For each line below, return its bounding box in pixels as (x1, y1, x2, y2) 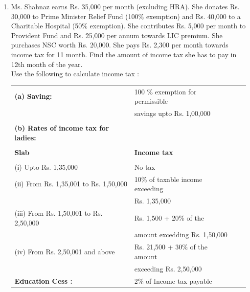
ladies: (14, 132, 36, 142)
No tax (134, 161, 155, 172)
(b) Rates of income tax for (14, 123, 109, 133)
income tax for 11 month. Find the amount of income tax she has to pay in (11, 49, 237, 59)
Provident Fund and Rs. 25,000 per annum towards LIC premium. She (11, 30, 223, 40)
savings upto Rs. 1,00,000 (134, 108, 210, 118)
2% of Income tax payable (134, 275, 212, 286)
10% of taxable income (134, 174, 203, 184)
